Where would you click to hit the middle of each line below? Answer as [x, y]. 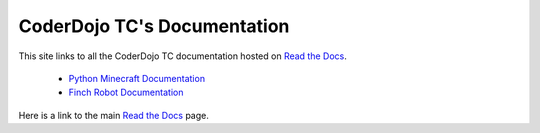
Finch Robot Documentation [126, 92]
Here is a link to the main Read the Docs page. [113, 115]
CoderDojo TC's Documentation [154, 26]
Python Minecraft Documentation [136, 78]
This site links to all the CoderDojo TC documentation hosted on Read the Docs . [182, 56]
